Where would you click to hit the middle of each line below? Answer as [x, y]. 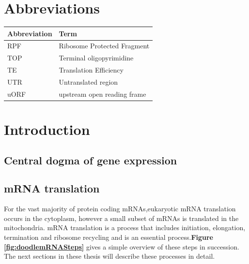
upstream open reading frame [102, 94]
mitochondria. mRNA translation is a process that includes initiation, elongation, [125, 227]
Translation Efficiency [91, 70]
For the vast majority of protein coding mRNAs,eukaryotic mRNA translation [120, 209]
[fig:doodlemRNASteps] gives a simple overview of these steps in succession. [122, 246]
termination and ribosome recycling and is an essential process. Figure [109, 237]
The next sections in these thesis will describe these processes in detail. [109, 256]
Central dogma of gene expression [91, 160]
